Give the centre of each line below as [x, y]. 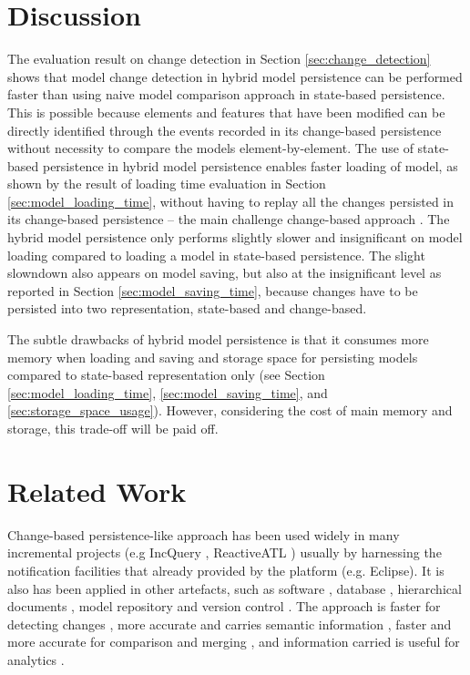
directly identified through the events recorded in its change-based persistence [225, 130]
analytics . [36, 659]
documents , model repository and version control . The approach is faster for [224, 606]
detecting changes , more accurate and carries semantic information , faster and [230, 624]
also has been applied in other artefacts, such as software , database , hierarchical [235, 588]
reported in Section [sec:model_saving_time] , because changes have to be [213, 290]
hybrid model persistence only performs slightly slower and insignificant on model [235, 237]
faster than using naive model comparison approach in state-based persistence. [226, 94]
